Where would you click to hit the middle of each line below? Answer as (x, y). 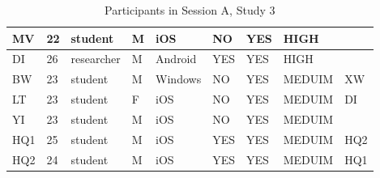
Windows (179, 79)
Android (176, 59)
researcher (96, 59)
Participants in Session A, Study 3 (190, 10)
